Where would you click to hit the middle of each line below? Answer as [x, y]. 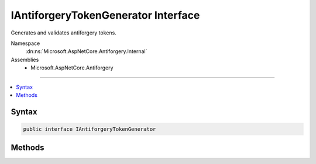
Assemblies [25, 60]
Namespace [25, 43]
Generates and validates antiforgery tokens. [63, 33]
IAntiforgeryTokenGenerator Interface [105, 15]
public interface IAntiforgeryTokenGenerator [90, 129]
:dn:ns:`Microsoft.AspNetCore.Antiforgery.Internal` [86, 51]
